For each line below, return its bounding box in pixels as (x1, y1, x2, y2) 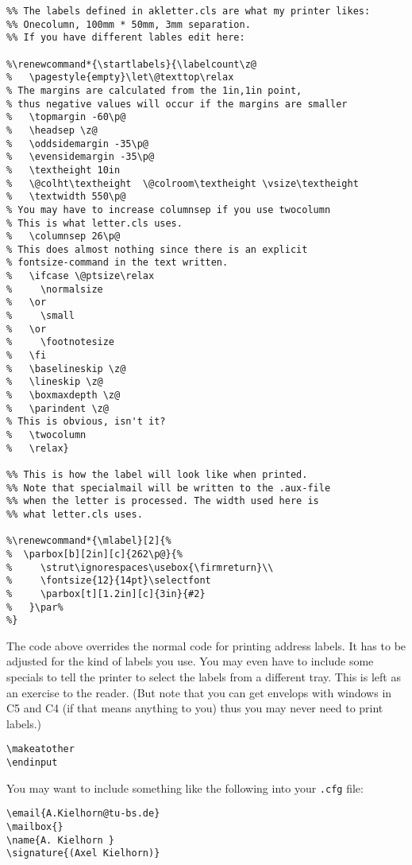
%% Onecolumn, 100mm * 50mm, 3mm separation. (6, 18, 251, 30)
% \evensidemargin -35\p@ (6, 151, 155, 163)
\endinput (6, 757, 58, 769)
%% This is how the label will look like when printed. (6, 468, 308, 480)
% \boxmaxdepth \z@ (6, 390, 121, 401)
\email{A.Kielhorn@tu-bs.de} (6, 808, 160, 820)
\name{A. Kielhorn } (6, 834, 115, 846)
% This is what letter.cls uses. (6, 217, 183, 229)
